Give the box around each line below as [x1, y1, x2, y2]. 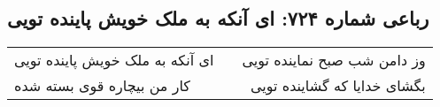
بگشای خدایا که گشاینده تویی [250, 75, 426, 96]
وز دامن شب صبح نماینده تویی [242, 50, 426, 71]
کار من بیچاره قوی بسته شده [14, 75, 190, 96]
